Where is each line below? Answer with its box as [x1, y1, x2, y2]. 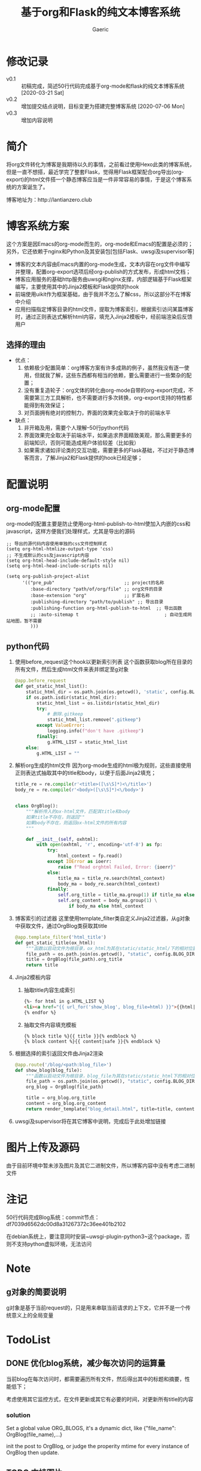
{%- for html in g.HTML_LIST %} [23, 999, 105, 1005]
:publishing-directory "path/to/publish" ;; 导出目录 [30, 599, 163, 605]
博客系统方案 [6, 219, 70, 233]
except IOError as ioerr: [47, 859, 112, 865]
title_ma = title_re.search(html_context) [57, 875, 166, 881]
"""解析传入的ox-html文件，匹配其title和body [26, 808, 130, 815]
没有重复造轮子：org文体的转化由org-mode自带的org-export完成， [23, 387, 188, 394]
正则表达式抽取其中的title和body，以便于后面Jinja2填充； [14, 769, 157, 777]
